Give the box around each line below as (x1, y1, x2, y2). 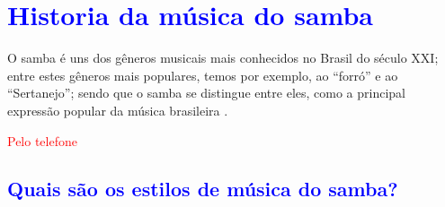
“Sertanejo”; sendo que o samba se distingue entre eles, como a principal (7, 83, 406, 102)
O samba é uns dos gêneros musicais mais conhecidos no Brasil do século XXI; (7, 48, 439, 67)
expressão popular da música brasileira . (7, 100, 228, 119)
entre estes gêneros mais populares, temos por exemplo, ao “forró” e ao (7, 65, 398, 84)
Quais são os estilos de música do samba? (7, 175, 398, 203)
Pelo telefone (7, 131, 77, 150)
